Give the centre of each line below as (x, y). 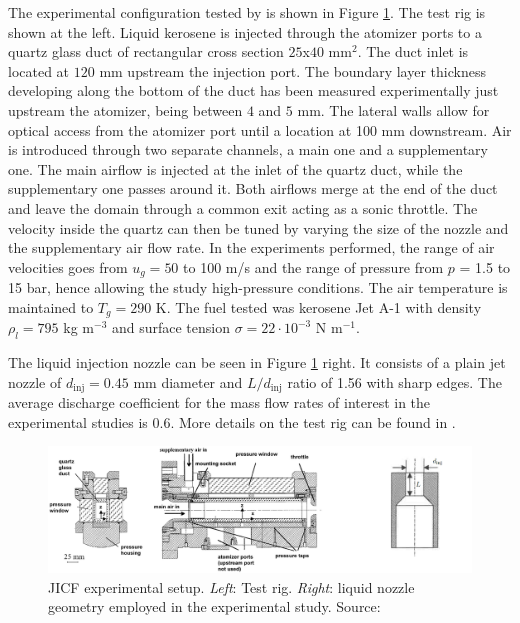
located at (39, 70)
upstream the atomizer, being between (125, 109)
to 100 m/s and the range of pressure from (313, 266)
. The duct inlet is (413, 51)
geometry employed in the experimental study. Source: (214, 606)
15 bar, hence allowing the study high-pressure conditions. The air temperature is (258, 287)
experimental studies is (78, 421)
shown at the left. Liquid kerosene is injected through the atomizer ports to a (245, 31)
